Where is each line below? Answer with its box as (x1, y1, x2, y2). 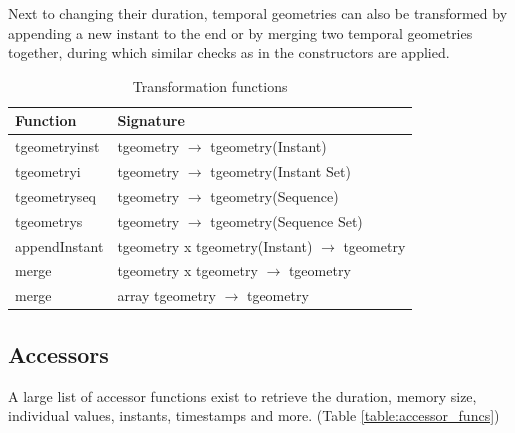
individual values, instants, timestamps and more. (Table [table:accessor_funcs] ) (8, 405, 500, 426)
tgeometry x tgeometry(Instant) (117, 235, 313, 256)
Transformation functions (132, 75, 288, 96)
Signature (117, 110, 185, 131)
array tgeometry (117, 285, 216, 306)
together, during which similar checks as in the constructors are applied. (8, 42, 450, 63)
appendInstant (15, 235, 104, 256)
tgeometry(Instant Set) (210, 161, 351, 182)
